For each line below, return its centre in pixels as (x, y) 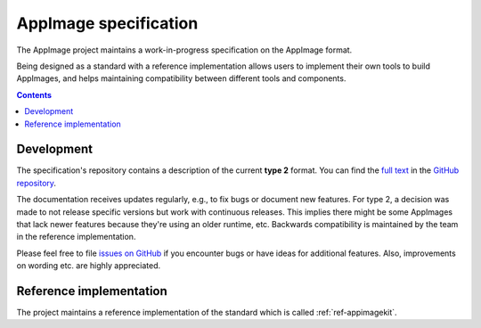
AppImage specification (107, 23)
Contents (34, 94)
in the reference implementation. (76, 237)
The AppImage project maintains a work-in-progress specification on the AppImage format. (184, 50)
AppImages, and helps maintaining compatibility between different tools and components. (181, 78)
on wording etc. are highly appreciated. (89, 266)
